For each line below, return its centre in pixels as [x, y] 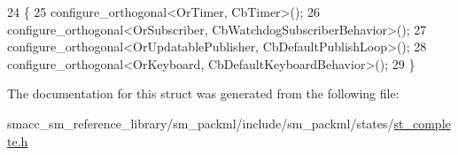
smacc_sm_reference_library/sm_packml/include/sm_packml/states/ [201, 123]
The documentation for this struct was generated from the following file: [203, 93]
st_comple [422, 123]
